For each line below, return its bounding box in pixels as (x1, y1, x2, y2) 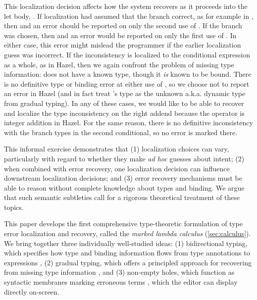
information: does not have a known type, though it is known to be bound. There (4, 69, 252, 79)
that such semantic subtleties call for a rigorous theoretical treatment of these (4, 192, 240, 202)
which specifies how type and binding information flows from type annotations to (4, 248, 250, 258)
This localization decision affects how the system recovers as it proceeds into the (4, 1, 248, 11)
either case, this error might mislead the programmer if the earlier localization (4, 40, 241, 50)
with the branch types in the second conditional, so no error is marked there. (4, 127, 238, 137)
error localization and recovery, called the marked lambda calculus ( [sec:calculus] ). (4, 228, 251, 239)
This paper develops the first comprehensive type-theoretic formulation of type (4, 218, 243, 229)
